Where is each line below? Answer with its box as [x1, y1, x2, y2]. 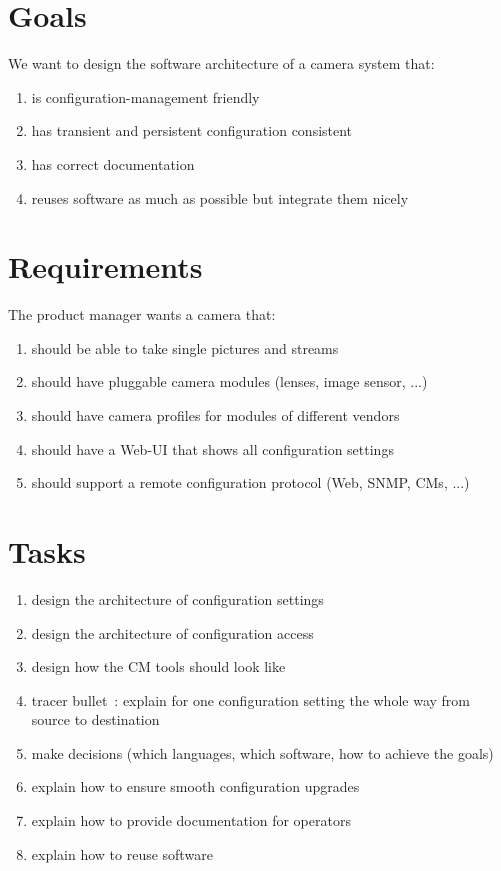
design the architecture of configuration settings [31, 588, 324, 609]
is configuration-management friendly [31, 86, 260, 107]
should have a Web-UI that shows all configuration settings [31, 438, 394, 459]
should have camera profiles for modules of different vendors [31, 405, 400, 425]
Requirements [8, 246, 203, 287]
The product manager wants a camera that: [8, 304, 276, 325]
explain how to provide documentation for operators [31, 810, 351, 831]
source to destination [31, 709, 160, 730]
